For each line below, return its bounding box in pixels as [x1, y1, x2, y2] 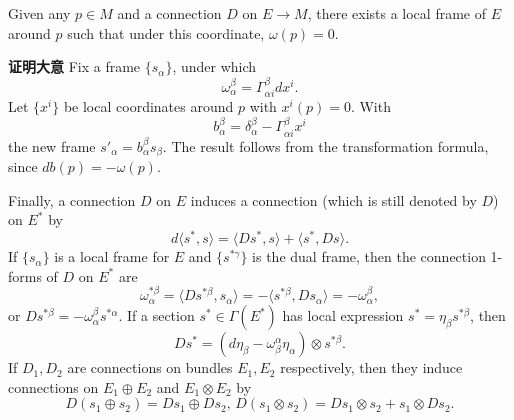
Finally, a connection [8, 189, 136, 210]
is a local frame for [54, 246, 170, 267]
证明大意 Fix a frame [8, 56, 141, 77]
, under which [172, 56, 257, 77]
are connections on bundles [67, 357, 233, 378]
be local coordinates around [63, 96, 234, 117]
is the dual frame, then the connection [252, 246, 486, 267]
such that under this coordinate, [67, 22, 265, 43]
